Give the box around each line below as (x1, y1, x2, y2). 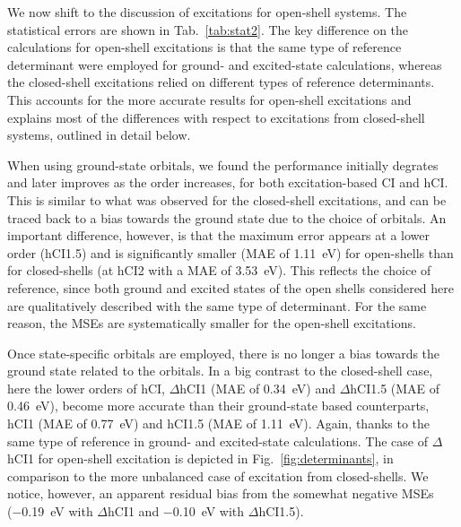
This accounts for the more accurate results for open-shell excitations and (7, 90, 412, 108)
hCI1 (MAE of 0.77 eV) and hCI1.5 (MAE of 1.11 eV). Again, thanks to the (7, 414, 431, 433)
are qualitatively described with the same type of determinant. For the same (7, 296, 427, 315)
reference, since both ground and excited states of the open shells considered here (7, 278, 455, 297)
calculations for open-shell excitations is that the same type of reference (7, 38, 402, 56)
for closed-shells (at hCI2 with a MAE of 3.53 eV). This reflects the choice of (7, 261, 431, 280)
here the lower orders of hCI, (7, 378, 165, 397)
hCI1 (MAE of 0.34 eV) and (179, 378, 335, 397)
